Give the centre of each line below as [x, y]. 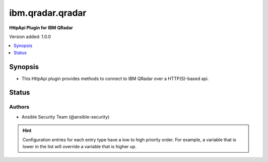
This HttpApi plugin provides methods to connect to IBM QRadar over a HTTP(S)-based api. [115, 79]
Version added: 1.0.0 [30, 37]
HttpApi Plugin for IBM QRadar [41, 28]
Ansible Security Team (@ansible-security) [66, 117]
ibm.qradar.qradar [48, 13]
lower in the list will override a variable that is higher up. [79, 146]
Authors [19, 107]
